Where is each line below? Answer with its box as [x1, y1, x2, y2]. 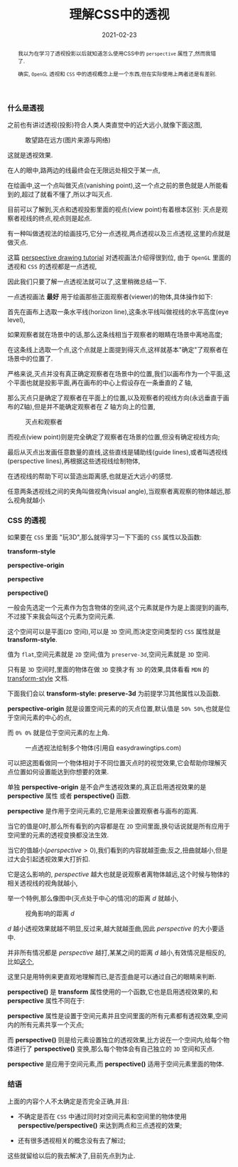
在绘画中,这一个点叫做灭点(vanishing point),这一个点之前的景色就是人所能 [7, 181, 222, 190]
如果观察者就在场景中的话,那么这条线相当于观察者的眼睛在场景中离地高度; [7, 331, 223, 338]
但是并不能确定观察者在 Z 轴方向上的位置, [33, 403, 156, 410]
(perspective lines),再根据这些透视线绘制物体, [7, 457, 141, 465]
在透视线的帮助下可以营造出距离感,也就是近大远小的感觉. [7, 472, 173, 480]
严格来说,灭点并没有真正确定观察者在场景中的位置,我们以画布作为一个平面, [7, 370, 225, 378]
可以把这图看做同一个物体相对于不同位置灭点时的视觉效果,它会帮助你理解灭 [7, 759, 227, 767]
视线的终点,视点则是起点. [19, 214, 92, 222]
